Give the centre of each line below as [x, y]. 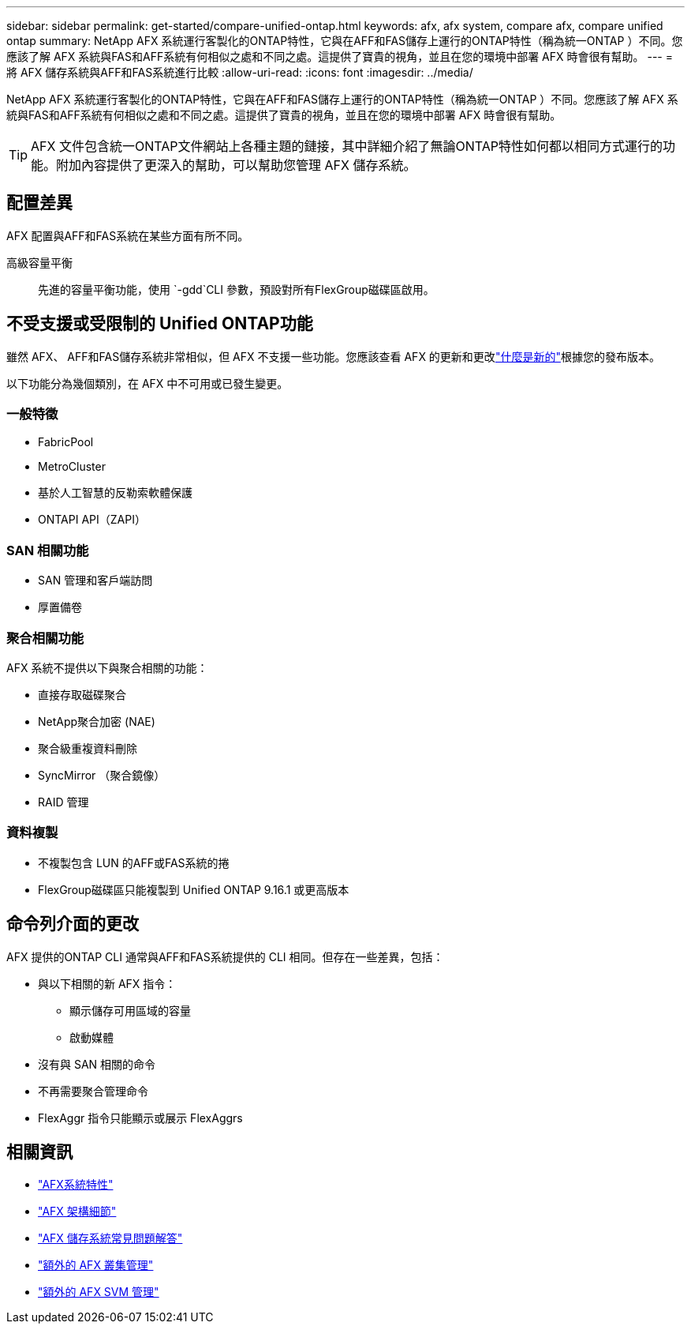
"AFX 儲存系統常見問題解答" [110, 1238]
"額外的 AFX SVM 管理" [99, 1292]
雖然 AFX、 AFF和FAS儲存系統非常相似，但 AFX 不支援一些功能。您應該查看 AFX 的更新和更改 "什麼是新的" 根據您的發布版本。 [333, 356]
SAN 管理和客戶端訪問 [95, 580]
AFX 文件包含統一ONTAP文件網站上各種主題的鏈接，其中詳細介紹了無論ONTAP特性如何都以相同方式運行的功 [353, 146]
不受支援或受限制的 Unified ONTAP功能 [160, 324]
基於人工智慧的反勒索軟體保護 [115, 493]
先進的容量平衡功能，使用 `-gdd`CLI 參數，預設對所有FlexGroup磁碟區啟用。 [236, 289]
